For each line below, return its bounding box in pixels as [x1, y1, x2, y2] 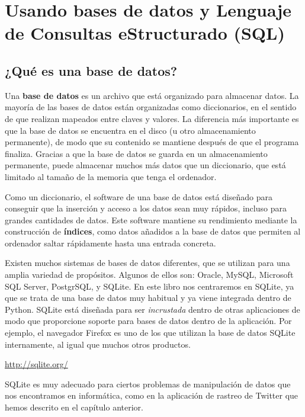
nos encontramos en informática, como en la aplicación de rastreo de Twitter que [5, 389, 298, 402]
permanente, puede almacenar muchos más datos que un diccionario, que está [5, 159, 286, 171]
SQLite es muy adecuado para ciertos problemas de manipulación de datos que [5, 377, 291, 390]
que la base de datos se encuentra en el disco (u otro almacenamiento [5, 124, 256, 136]
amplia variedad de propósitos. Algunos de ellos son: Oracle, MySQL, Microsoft [5, 268, 294, 281]
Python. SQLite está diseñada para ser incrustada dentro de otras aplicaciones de [5, 303, 300, 315]
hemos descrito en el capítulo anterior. [5, 401, 143, 413]
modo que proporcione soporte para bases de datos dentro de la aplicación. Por [5, 315, 292, 327]
